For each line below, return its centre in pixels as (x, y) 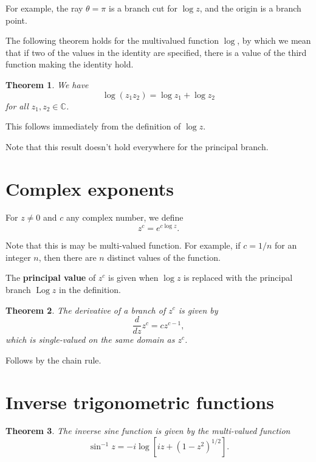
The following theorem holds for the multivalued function (112, 40)
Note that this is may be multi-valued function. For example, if (123, 245)
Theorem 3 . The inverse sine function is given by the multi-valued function (148, 431)
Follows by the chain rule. (53, 360)
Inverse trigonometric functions (140, 402)
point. (16, 20)
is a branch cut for (143, 8)
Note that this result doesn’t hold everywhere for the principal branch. (137, 146)
